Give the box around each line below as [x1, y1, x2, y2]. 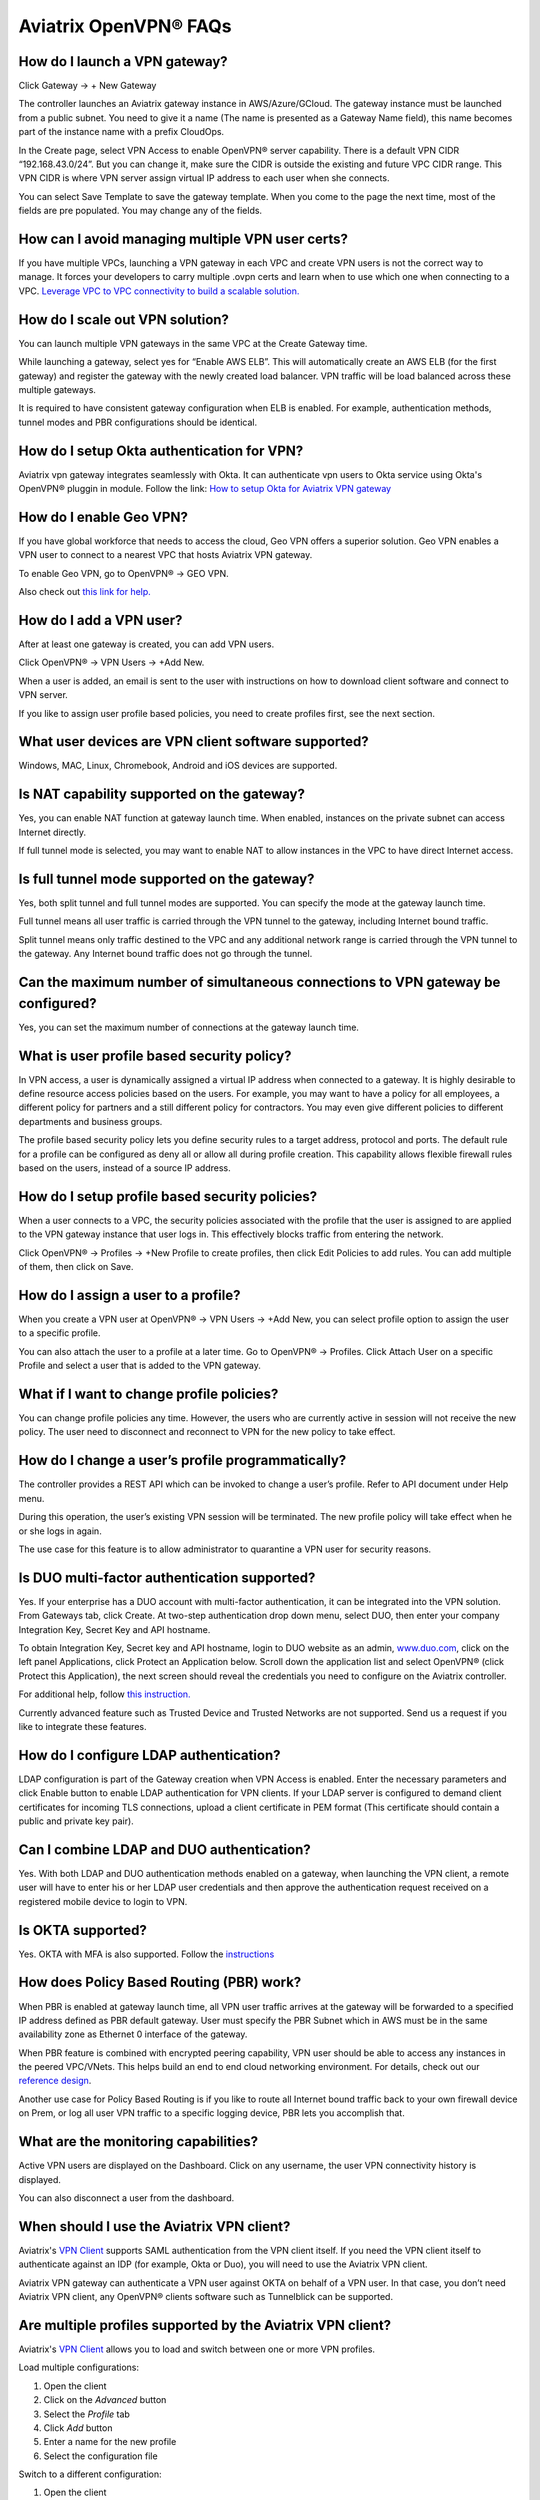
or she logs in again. [18, 1525, 102, 1537]
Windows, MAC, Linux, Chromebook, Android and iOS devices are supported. [18, 760, 338, 772]
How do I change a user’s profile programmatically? [18, 1452, 347, 1469]
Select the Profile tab [43, 2408, 130, 2420]
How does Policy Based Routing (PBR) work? [18, 1974, 302, 1991]
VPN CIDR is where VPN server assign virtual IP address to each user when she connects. [18, 172, 390, 184]
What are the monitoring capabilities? [18, 2133, 259, 2150]
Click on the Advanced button [43, 2394, 167, 2406]
